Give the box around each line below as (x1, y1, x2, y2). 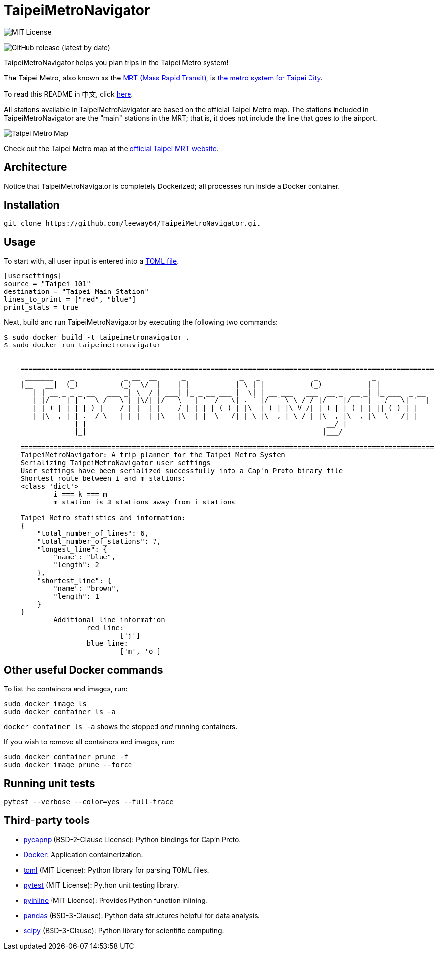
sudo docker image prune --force (4, 761, 132, 769)
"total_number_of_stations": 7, (37, 537, 161, 546)
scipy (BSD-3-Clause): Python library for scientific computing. (24, 926, 224, 935)
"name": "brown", (53, 584, 120, 593)
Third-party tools (4, 814, 90, 827)
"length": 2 (53, 561, 99, 569)
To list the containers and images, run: (4, 685, 128, 693)
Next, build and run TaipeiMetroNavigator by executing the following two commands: (4, 318, 278, 327)
